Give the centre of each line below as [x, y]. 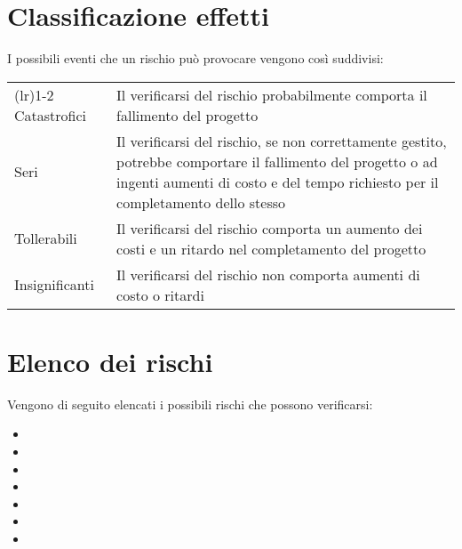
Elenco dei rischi [110, 361]
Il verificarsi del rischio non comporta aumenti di [268, 274]
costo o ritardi [160, 295]
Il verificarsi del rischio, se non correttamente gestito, [282, 141]
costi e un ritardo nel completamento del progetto [271, 248]
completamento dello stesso [201, 202]
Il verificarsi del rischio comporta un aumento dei [270, 228]
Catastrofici [51, 115]
